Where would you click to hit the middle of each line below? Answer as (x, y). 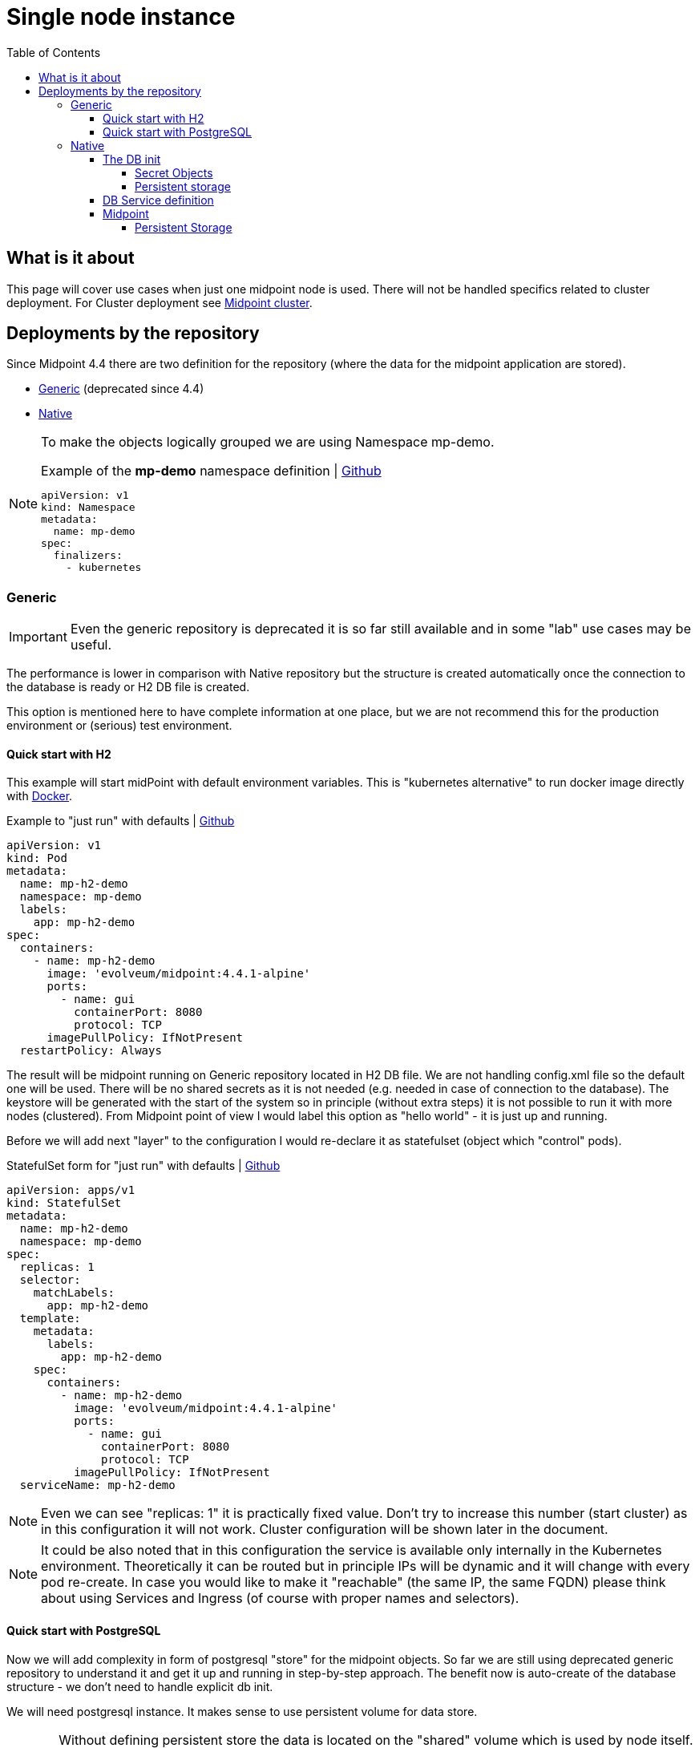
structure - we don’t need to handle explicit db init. (140, 1686)
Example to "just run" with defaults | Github (121, 821)
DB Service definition (158, 200)
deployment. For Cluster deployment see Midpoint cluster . (160, 302)
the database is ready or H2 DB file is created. (128, 687)
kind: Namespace (88, 508)
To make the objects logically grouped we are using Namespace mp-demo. (268, 442)
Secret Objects (174, 172)
